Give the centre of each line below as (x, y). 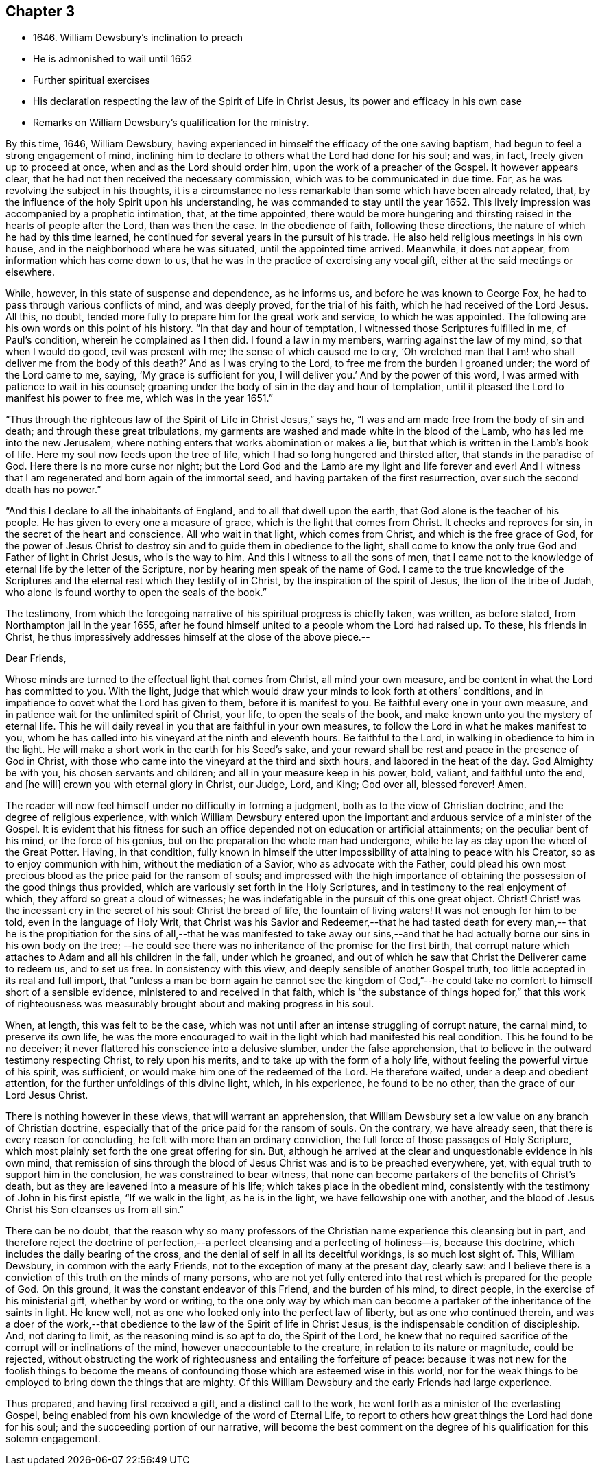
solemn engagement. (53, 1439)
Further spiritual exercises (92, 80)
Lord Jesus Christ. (47, 1095)
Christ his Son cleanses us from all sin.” (95, 1210)
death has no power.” (53, 490)
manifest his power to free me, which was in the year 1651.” (139, 398)
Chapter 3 (40, 11)
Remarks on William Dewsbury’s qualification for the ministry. (171, 123)
